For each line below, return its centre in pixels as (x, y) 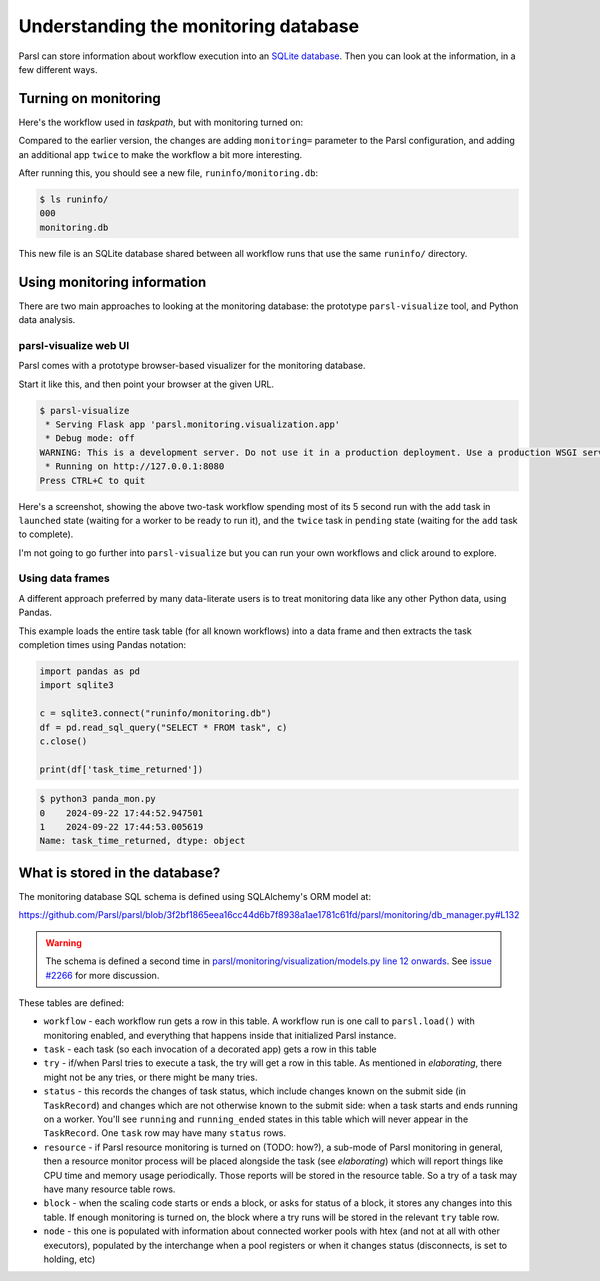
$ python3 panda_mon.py (98, 799)
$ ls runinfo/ (74, 199)
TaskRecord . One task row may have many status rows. (165, 1133)
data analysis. (47, 320)
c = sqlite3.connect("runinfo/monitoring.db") (155, 713)
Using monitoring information (112, 281)
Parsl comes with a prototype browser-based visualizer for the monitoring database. (192, 366)
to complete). (46, 534)
